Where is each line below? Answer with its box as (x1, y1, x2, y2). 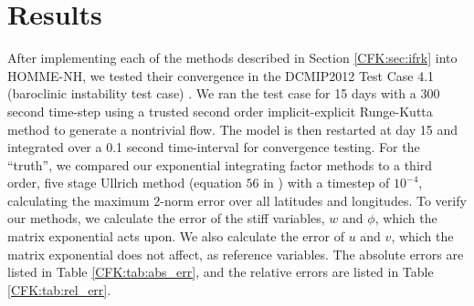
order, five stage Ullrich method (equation (7, 173, 242, 192)
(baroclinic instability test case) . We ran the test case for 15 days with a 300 (7, 84, 440, 103)
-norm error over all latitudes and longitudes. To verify (160, 190, 467, 209)
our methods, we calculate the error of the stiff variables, (7, 209, 325, 228)
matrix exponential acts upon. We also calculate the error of (7, 227, 344, 246)
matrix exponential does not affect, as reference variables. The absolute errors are (7, 244, 464, 263)
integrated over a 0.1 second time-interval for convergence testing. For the (7, 138, 420, 157)
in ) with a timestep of (263, 173, 390, 192)
